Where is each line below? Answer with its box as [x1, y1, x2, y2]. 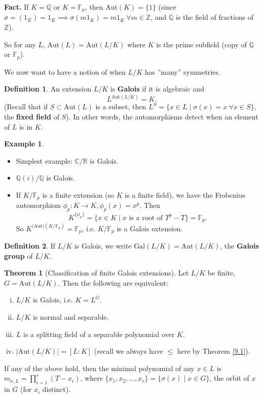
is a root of [129, 214, 163, 222]
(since [158, 2, 176, 12]
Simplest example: [16, 155, 72, 166]
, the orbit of [209, 373, 249, 383]
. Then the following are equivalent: [58, 277, 168, 288]
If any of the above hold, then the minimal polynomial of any [4, 362, 195, 373]
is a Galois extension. [117, 223, 183, 233]
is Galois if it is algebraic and [110, 83, 204, 94]
